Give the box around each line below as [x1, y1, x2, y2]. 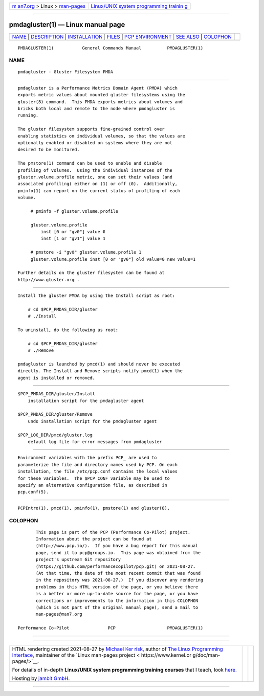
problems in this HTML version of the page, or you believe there [36, 584, 198, 589]
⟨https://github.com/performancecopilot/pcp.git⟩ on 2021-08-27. [36, 563, 196, 569]
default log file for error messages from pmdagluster [27, 439, 162, 445]
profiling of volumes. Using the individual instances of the [18, 167, 173, 173]
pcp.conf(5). [18, 489, 49, 495]
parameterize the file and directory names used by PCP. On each [18, 462, 178, 467]
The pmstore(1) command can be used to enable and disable [18, 160, 162, 166]
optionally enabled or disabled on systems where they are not [18, 140, 173, 145]
